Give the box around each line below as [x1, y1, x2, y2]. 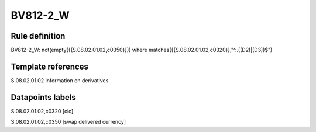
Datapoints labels [11, 92, 76, 102]
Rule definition [11, 31, 66, 41]
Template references [11, 61, 89, 71]
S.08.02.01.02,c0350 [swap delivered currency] [11, 119, 126, 126]
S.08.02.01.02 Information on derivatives [11, 77, 109, 84]
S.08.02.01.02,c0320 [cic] [11, 107, 74, 114]
